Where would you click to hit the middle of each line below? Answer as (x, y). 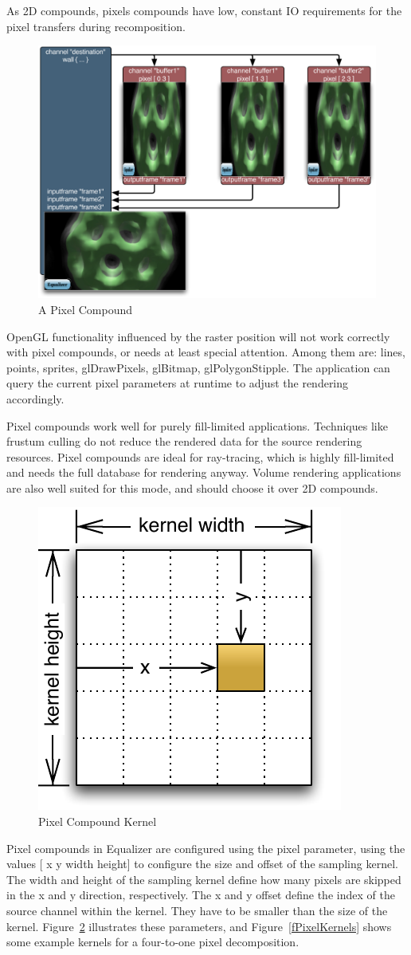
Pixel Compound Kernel (98, 821)
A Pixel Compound (86, 309)
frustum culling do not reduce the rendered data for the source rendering (184, 441)
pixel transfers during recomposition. (96, 26)
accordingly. (35, 398)
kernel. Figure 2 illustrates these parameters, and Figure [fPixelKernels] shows (199, 926)
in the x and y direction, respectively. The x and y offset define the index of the (201, 895)
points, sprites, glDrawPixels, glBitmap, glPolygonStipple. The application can (198, 367)
